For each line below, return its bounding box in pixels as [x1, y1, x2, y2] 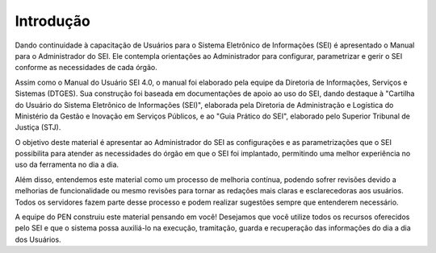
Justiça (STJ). [15, 122, 61, 132]
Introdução [15, 12, 90, 30]
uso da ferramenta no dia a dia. [15, 160, 119, 169]
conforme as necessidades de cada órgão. [15, 63, 157, 73]
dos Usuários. [15, 234, 61, 244]
